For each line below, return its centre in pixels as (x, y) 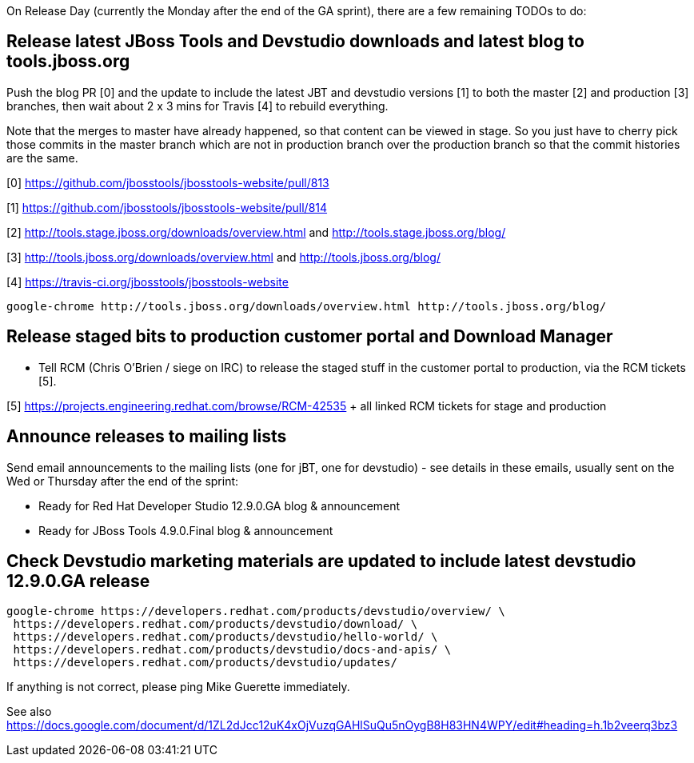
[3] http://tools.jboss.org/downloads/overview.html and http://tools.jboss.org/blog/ (223, 257)
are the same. (42, 158)
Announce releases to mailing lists (147, 437)
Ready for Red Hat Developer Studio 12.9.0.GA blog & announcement (219, 505)
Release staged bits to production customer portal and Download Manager (310, 337)
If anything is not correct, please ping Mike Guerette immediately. (178, 687)
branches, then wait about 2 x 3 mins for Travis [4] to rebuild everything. (197, 106)
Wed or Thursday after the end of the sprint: (123, 481)
